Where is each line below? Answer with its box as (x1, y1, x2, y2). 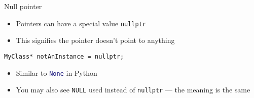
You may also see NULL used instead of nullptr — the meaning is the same (16, 84, 250, 95)
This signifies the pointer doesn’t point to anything (16, 35, 175, 45)
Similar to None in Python (16, 67, 97, 78)
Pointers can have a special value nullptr (16, 18, 147, 28)
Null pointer (4, 1, 42, 11)
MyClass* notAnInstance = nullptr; (4, 53, 124, 60)
